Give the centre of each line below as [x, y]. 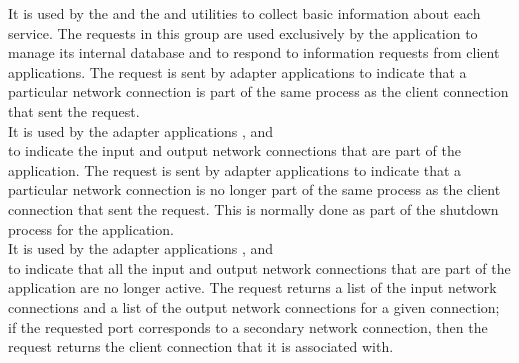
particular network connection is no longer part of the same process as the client [254, 189]
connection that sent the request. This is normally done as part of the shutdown [253, 208]
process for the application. [91, 228]
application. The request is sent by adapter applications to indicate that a [235, 169]
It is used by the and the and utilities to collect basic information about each [244, 13]
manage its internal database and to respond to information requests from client [254, 52]
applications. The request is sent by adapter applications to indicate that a [237, 71]
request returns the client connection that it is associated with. [201, 346]
